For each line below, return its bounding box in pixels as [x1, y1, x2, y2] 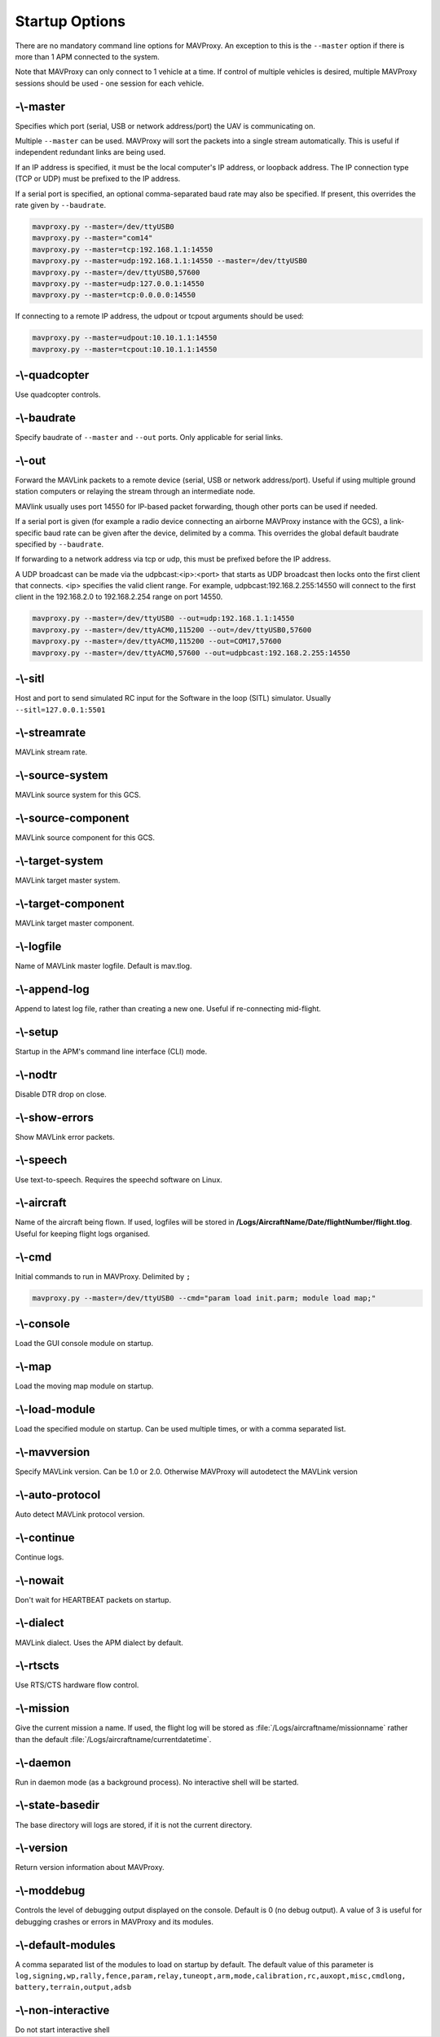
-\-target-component [15, 896, 125, 910]
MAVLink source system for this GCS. [15, 790, 142, 800]
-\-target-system [15, 854, 103, 868]
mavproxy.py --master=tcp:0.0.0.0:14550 [32, 290, 196, 300]
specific [15, 528, 42, 538]
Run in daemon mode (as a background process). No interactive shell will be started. [15, 1777, 299, 1787]
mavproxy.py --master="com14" [32, 233, 153, 243]
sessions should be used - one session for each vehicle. [15, 78, 205, 88]
